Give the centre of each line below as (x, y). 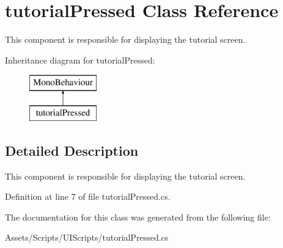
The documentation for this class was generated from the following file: (138, 217)
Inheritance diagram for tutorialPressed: (80, 60)
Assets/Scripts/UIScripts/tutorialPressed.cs (87, 237)
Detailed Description (72, 150)
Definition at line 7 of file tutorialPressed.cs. (88, 196)
